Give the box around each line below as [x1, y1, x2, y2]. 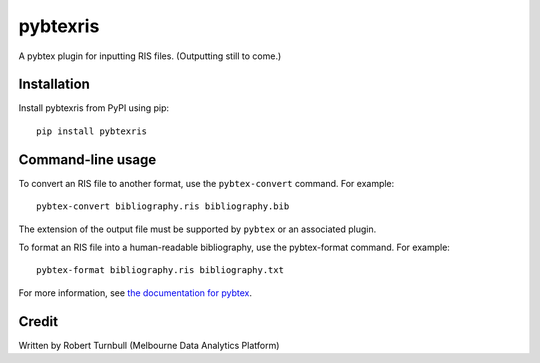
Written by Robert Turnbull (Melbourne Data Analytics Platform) [18, 339, 280, 351]
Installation [18, 76, 90, 93]
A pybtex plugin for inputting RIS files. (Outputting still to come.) [18, 50, 282, 62]
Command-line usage [18, 151, 157, 168]
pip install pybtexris [36, 125, 148, 137]
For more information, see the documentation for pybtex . [18, 286, 252, 299]
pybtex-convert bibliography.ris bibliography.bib [36, 201, 290, 212]
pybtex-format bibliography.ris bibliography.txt [36, 265, 285, 276]
